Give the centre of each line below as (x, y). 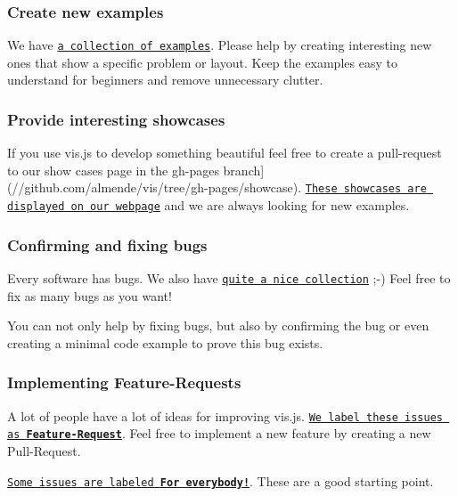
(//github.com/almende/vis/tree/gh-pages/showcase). (155, 187)
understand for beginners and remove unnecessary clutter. (165, 80)
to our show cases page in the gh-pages (113, 170)
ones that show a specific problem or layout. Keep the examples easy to (202, 62)
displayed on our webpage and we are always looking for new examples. (209, 205)
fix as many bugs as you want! (90, 295)
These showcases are (366, 189)
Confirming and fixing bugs (107, 244)
